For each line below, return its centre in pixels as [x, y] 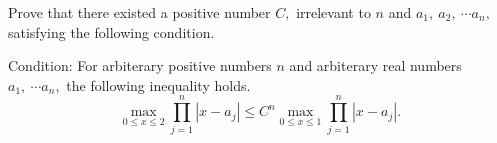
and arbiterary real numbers [375, 65]
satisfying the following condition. [111, 31]
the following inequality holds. [158, 84]
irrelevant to [333, 12]
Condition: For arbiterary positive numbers [140, 65]
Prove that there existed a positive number [139, 12]
